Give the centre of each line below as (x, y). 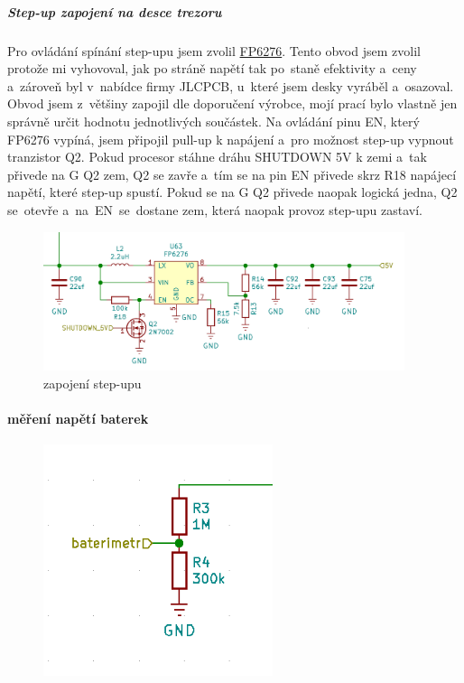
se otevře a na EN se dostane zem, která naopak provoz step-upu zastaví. (215, 209)
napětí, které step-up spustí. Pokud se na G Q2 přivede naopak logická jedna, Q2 (232, 192)
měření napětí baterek (78, 418)
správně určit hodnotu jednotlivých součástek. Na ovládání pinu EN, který (213, 121)
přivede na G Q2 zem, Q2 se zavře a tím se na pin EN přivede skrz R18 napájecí (232, 174)
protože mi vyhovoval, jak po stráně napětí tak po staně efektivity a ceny (212, 68)
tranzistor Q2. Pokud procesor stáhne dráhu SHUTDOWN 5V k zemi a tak (217, 157)
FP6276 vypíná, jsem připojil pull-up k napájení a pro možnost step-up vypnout (231, 139)
